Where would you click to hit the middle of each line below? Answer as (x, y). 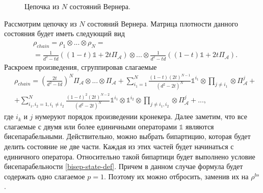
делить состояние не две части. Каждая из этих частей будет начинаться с (119, 146)
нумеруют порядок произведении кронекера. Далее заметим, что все (141, 116)
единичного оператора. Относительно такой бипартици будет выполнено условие (130, 156)
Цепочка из (42, 6)
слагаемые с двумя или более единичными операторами (90, 126)
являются (200, 126)
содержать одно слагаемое (45, 176)
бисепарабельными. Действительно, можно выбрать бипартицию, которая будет (127, 136)
